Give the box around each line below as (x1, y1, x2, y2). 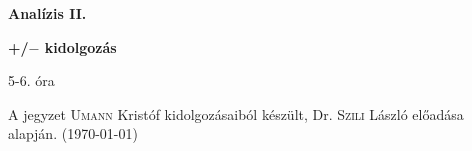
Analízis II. (8, 3, 87, 23)
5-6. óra (8, 70, 55, 91)
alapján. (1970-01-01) (8, 123, 138, 144)
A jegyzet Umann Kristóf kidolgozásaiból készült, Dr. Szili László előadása (8, 103, 464, 124)
